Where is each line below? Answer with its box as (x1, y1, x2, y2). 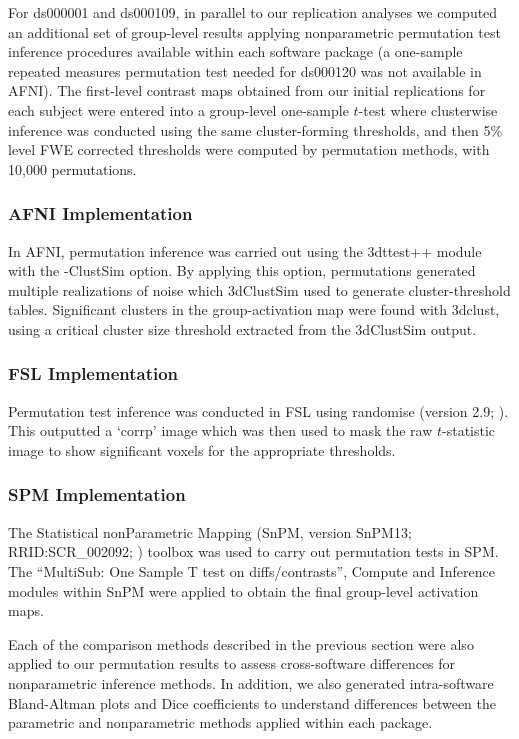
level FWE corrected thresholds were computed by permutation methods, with (8, 139, 490, 160)
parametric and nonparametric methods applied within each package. (8, 712, 433, 733)
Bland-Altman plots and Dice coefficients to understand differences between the (8, 692, 497, 713)
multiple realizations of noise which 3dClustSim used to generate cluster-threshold (8, 279, 511, 300)
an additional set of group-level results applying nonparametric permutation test (8, 21, 501, 42)
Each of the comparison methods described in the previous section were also (8, 633, 474, 654)
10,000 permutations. (8, 158, 137, 179)
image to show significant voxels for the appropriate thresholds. (8, 439, 396, 460)
